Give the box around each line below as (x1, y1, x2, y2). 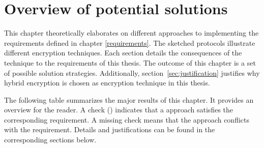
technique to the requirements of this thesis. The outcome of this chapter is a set (4, 57, 256, 68)
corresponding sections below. (4, 134, 97, 145)
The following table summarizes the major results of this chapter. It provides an (4, 94, 254, 105)
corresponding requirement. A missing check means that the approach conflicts (4, 114, 250, 125)
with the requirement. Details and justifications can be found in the (4, 124, 215, 135)
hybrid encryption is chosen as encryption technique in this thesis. (4, 77, 210, 88)
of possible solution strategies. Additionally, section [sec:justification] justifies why (4, 67, 260, 78)
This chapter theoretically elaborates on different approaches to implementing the (4, 27, 259, 38)
